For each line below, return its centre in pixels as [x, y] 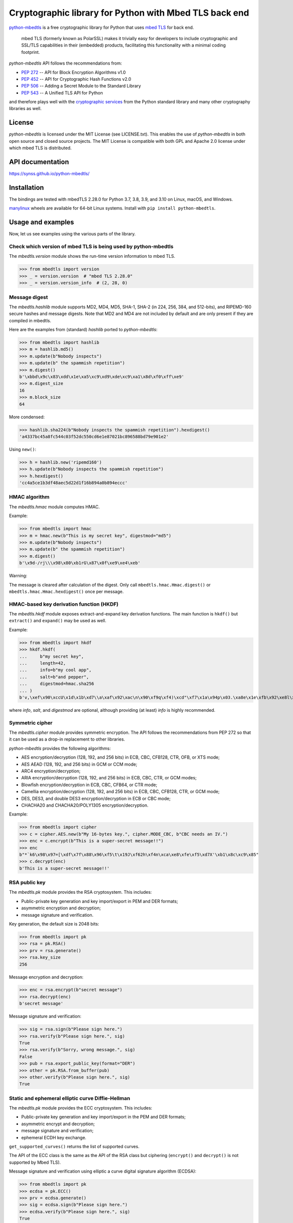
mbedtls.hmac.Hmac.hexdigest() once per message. [66, 591]
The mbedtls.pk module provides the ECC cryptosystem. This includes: [81, 1108]
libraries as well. [25, 109]
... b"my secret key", [52, 656]
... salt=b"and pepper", [54, 677]
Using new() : [23, 449]
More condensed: [27, 417]
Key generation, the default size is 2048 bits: [54, 924]
